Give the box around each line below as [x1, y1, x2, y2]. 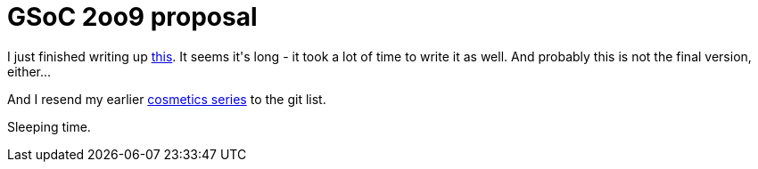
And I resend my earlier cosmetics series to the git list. [7, 91, 326, 107]
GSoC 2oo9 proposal [7, 2, 258, 32]
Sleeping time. [7, 118, 91, 134]
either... [7, 63, 52, 79]
